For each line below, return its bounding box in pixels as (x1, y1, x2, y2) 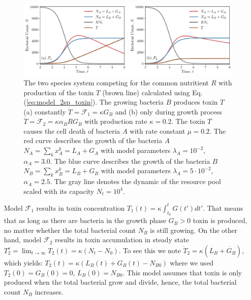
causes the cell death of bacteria (24, 125, 120, 136)
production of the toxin (24, 87, 94, 97)
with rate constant (129, 125, 186, 136)
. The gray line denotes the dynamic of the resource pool (50, 176, 221, 187)
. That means (203, 202, 243, 213)
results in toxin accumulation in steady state (55, 234, 189, 245)
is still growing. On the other (150, 225, 238, 235)
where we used (170, 257, 214, 267)
